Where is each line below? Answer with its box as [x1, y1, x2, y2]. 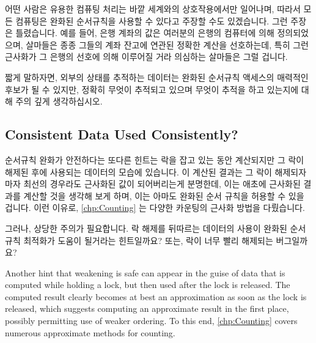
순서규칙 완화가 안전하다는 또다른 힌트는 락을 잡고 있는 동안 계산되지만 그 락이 [5, 153, 304, 166]
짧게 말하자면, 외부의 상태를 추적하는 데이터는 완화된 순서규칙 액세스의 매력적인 [5, 70, 309, 83]
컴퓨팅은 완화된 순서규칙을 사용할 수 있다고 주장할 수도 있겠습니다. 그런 [15, 14, 288, 27]
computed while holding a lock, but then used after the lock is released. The [5, 278, 290, 291]
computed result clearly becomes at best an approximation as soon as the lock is [5, 290, 307, 303]
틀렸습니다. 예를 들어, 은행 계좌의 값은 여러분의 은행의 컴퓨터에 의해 [15, 26, 274, 39]
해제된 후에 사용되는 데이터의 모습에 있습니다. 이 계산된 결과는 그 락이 [5, 165, 272, 178]
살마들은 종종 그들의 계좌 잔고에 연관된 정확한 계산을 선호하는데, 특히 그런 [26, 38, 309, 51]
